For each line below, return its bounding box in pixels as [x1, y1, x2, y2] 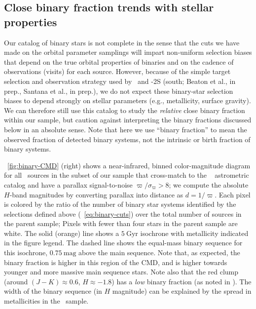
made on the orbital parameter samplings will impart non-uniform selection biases [4, 47, 252, 57]
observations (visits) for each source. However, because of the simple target [4, 66, 231, 77]
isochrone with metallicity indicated [140, 228, 249, 238]
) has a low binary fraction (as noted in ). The [111, 276, 252, 286]
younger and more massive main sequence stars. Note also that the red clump [4, 267, 239, 277]
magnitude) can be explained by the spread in [112, 286, 252, 296]
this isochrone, [4, 247, 48, 258]
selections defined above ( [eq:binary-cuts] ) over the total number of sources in [4, 208, 242, 219]
